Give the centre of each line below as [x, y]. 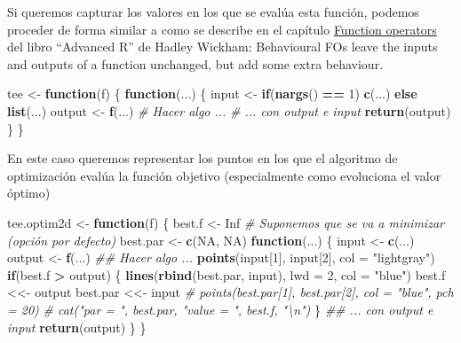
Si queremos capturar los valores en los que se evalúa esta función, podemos [213, 12]
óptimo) [29, 193]
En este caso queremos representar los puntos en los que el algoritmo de [203, 158]
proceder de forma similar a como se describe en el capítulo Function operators [222, 29]
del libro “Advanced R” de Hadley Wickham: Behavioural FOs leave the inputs [223, 47]
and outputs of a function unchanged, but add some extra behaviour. [195, 63]
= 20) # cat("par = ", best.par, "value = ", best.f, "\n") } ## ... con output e [220, 309]
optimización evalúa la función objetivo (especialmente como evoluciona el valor [224, 175]
